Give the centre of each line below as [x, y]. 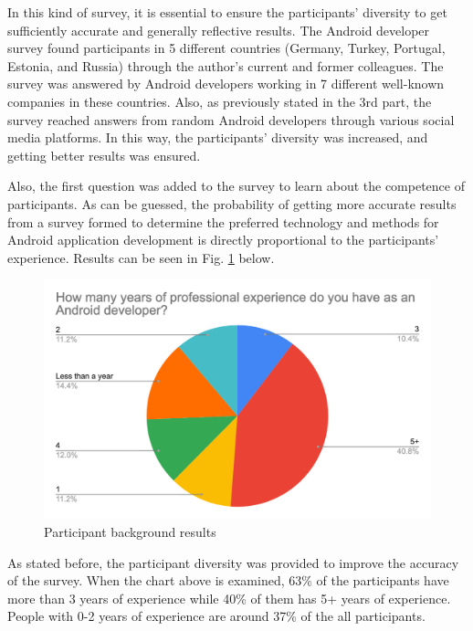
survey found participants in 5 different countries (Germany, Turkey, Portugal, [226, 48]
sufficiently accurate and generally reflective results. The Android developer [219, 30]
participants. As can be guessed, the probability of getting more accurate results [232, 203]
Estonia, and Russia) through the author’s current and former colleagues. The [226, 65]
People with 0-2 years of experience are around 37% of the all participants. [216, 616]
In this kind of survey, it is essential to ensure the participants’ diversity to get [227, 12]
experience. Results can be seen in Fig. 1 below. [141, 257]
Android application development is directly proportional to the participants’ [223, 240]
